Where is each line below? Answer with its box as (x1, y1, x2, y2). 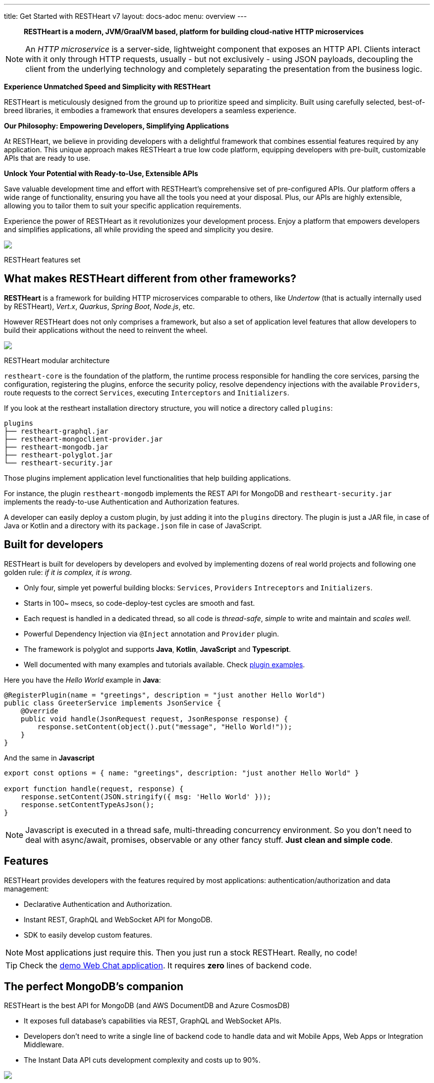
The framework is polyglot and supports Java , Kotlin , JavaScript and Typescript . (24, 644, 291, 653)
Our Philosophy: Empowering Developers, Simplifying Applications (4, 122, 229, 130)
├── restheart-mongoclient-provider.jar (4, 435, 163, 443)
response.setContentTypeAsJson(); (20, 800, 155, 809)
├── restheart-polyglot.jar (4, 450, 113, 459)
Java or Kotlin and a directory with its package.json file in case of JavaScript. (4, 521, 262, 530)
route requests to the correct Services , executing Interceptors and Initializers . (4, 388, 289, 397)
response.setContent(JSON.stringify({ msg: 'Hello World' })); (20, 792, 271, 801)
